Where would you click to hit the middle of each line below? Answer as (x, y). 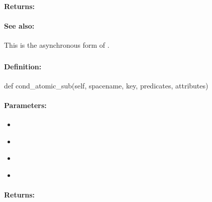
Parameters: (25, 105)
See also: (19, 25)
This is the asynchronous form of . (57, 44)
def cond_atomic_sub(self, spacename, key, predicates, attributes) (106, 85)
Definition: (23, 66)
